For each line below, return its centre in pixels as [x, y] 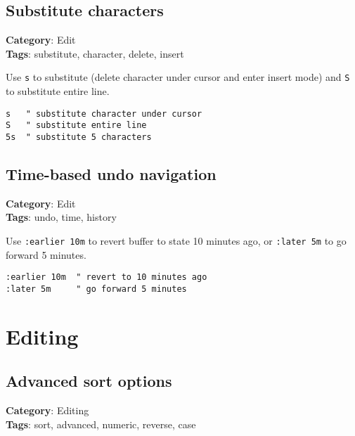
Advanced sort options [89, 381]
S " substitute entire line [76, 126]
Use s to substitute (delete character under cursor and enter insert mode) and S [178, 77]
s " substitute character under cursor [104, 114]
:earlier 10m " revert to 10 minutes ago [106, 277]
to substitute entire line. [58, 91]
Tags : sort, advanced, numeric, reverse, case [101, 424]
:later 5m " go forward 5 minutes [96, 289]
